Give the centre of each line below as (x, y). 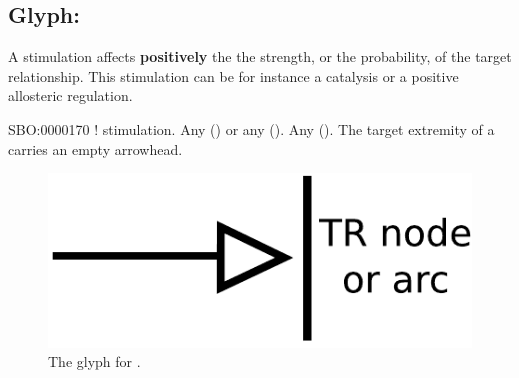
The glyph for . (94, 361)
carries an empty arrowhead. (95, 148)
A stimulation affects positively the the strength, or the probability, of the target (260, 56)
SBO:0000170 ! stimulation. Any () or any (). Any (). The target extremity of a (251, 128)
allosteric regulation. (70, 95)
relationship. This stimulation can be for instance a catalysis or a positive (233, 75)
